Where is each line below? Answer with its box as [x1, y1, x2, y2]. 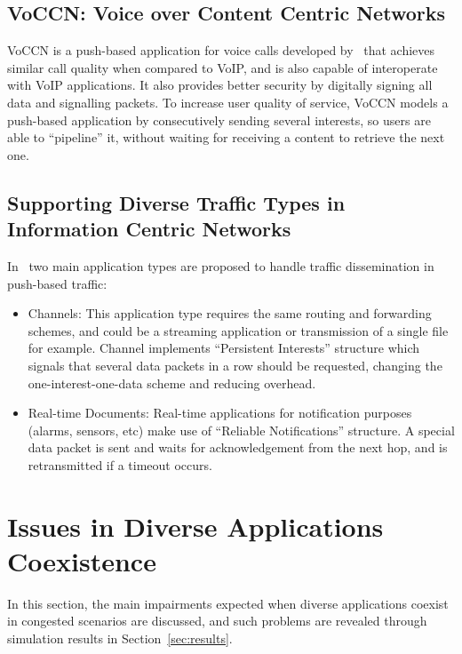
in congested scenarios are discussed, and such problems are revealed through [7, 611, 427, 630]
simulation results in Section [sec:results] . [7, 628, 233, 647]
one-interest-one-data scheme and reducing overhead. [28, 373, 316, 392]
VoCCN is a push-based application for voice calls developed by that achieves [7, 41, 435, 60]
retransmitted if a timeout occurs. [28, 455, 212, 474]
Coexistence [7, 542, 156, 578]
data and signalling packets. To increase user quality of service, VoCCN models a [7, 92, 449, 111]
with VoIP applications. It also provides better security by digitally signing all [7, 76, 433, 94]
